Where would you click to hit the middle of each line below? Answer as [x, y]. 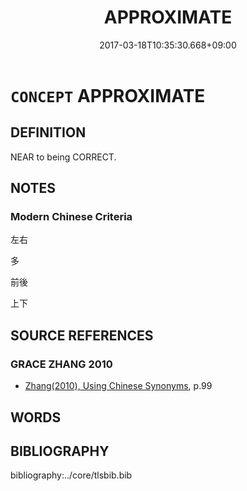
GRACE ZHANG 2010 [61, 364]
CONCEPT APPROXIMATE [108, 95]
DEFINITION [48, 132]
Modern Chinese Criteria [71, 217]
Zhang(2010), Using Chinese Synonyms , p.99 [118, 386]
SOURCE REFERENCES [82, 335]
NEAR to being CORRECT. [63, 157]
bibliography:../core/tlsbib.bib [71, 475]
